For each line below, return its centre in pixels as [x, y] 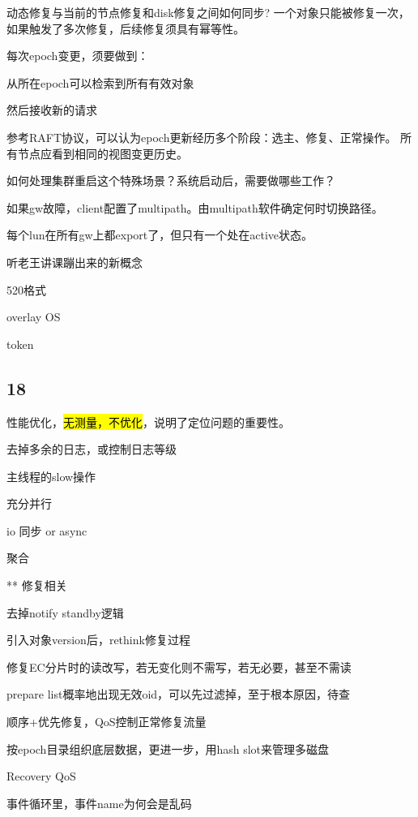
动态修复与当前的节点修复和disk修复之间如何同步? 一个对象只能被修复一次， [208, 12]
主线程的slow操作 [51, 476]
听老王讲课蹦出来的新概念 [75, 262]
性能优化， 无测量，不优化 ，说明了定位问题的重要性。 [148, 421]
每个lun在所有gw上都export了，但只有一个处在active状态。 [160, 235]
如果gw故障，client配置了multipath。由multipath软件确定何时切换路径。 [195, 207]
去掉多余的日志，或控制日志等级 [92, 449]
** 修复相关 [37, 585]
